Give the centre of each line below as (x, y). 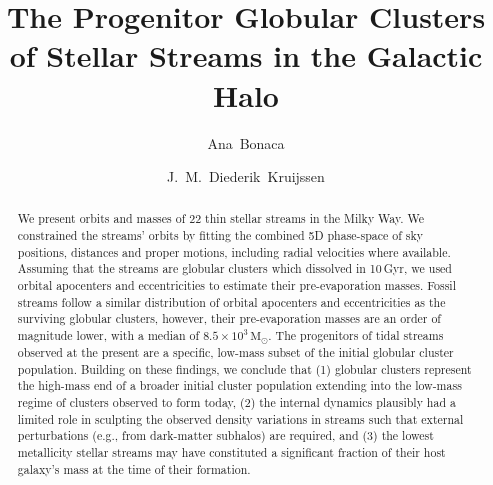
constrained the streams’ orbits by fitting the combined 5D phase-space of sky (220, 235)
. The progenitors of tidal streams (356, 335)
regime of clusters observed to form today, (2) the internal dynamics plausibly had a (236, 401)
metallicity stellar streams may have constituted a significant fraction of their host (231, 451)
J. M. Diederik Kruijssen (246, 176)
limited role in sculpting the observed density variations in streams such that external (240, 418)
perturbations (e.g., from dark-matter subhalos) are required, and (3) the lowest (225, 435)
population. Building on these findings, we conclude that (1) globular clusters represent (244, 368)
